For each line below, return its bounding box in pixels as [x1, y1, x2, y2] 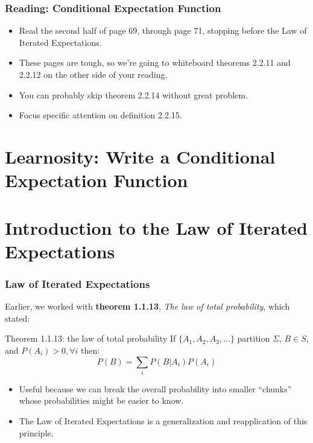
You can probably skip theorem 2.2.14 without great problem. [19, 88, 248, 101]
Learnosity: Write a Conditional [5, 144, 276, 168]
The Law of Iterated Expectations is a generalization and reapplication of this [19, 415, 308, 427]
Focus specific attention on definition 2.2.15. [19, 109, 182, 121]
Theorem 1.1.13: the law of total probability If [5, 332, 176, 345]
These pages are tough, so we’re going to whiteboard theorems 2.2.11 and [19, 56, 291, 69]
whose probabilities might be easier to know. [19, 394, 184, 407]
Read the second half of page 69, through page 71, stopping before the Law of [19, 24, 307, 37]
